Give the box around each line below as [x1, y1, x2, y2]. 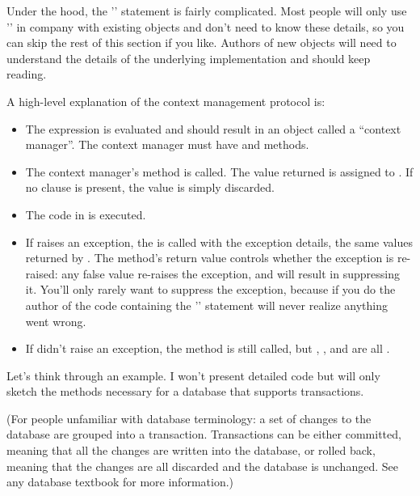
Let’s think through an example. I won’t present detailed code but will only [6, 367, 380, 384]
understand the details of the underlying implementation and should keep [6, 49, 371, 66]
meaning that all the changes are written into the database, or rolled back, [6, 442, 376, 459]
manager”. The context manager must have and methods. [25, 136, 309, 153]
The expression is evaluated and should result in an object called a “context [25, 120, 401, 137]
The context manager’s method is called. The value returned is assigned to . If [25, 163, 414, 180]
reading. [6, 66, 47, 83]
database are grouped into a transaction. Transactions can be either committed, [6, 426, 401, 443]
